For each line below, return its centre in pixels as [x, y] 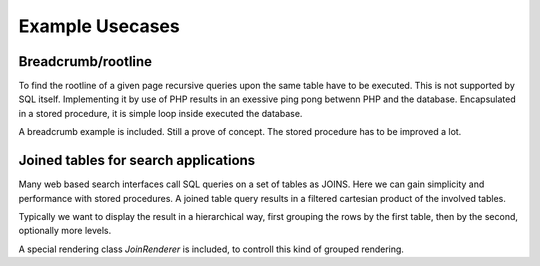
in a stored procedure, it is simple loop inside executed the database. [160, 113]
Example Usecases [99, 26]
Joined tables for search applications [137, 160]
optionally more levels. [65, 231]
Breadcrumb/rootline [85, 61]
